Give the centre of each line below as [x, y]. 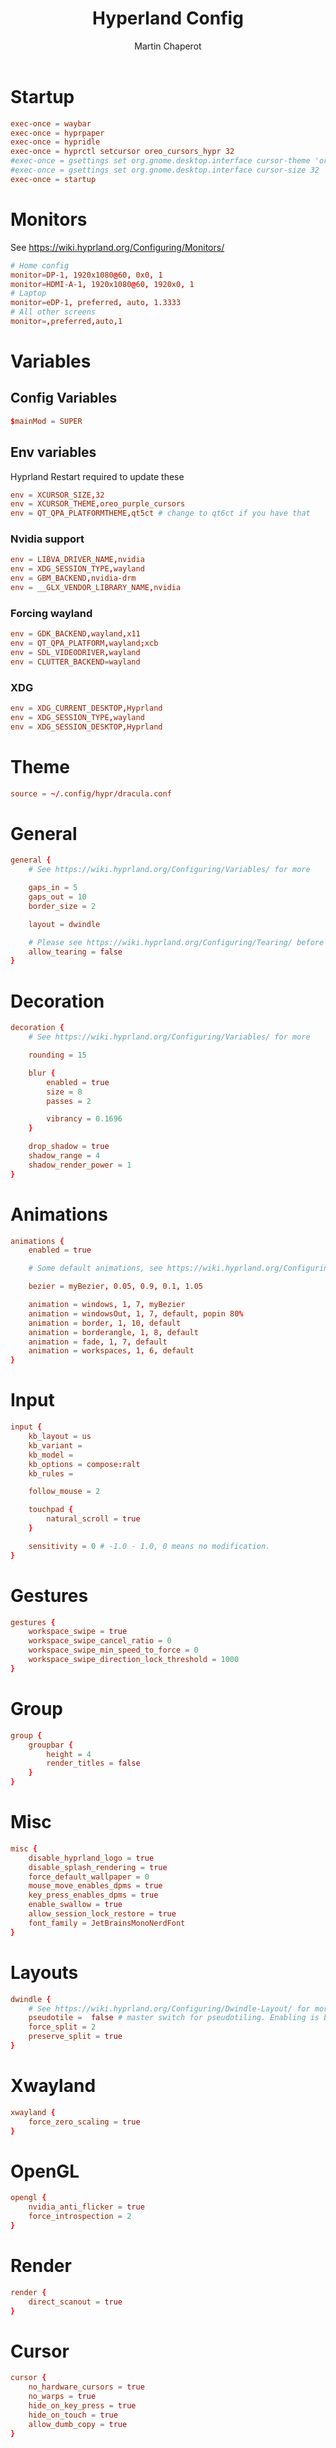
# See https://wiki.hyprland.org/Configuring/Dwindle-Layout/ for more [180, 2008]
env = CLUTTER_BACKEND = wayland [75, 662]
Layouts [44, 1972]
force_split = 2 [62, 2027]
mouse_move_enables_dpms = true [95, 1886]
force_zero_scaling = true [84, 2122]
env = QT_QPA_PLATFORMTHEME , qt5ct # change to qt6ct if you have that [160, 513]
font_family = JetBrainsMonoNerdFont [107, 1923]
